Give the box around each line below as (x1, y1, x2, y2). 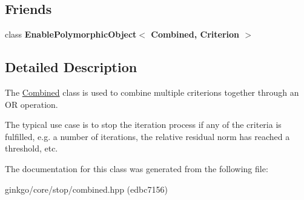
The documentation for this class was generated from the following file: (5, 162, 268, 175)
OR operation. (5, 98, 58, 110)
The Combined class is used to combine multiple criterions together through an (5, 86, 299, 98)
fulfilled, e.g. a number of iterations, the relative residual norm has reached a (5, 130, 290, 142)
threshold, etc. (5, 142, 58, 155)
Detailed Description (5, 58, 137, 76)
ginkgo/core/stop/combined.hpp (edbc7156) (5, 182, 168, 195)
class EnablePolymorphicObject (5, 28, 137, 41)
